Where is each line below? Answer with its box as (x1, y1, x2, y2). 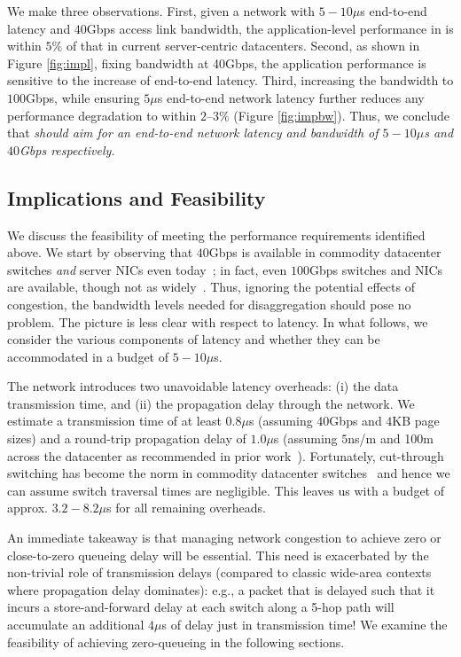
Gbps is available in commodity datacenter (208, 243, 441, 262)
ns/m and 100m (348, 429, 434, 448)
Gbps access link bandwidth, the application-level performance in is (86, 19, 454, 37)
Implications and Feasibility (7, 184, 266, 211)
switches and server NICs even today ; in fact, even (7, 260, 287, 278)
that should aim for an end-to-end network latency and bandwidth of (7, 123, 379, 142)
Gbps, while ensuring (26, 88, 140, 106)
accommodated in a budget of (7, 347, 168, 365)
